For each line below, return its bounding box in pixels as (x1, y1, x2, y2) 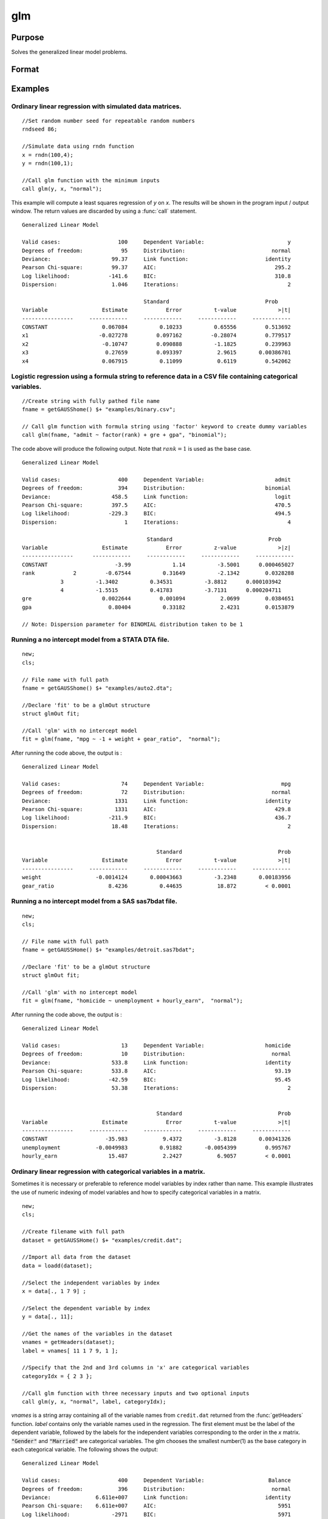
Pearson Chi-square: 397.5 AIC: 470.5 (22, 502, 292, 509)
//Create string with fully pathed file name (22, 397, 160, 404)
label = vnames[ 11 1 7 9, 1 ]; (22, 1347, 118, 1354)
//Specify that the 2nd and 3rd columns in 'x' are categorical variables (22, 1364, 250, 1371)
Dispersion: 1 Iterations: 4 (22, 518, 292, 526)
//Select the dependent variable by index (22, 1305, 151, 1312)
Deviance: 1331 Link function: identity (22, 797, 292, 804)
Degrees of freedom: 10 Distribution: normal (22, 1051, 292, 1057)
